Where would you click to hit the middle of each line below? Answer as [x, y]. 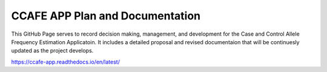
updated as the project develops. [52, 51]
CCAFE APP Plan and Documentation [106, 16]
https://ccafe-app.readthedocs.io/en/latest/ [66, 62]
